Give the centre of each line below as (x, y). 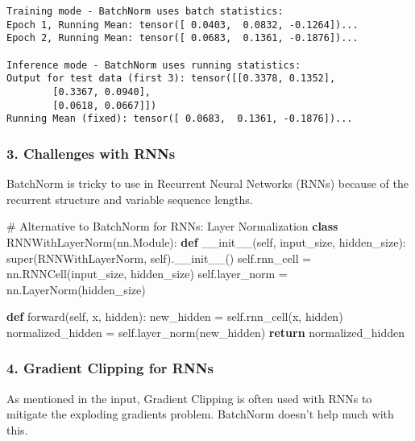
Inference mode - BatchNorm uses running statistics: (154, 65)
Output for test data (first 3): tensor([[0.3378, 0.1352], (171, 79)
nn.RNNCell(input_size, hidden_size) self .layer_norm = (147, 274)
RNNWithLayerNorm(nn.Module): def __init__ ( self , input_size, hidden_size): (206, 241)
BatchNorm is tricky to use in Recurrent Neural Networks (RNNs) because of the (207, 183)
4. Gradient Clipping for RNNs (110, 368)
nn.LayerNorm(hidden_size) (76, 289)
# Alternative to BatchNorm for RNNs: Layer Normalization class (172, 226)
